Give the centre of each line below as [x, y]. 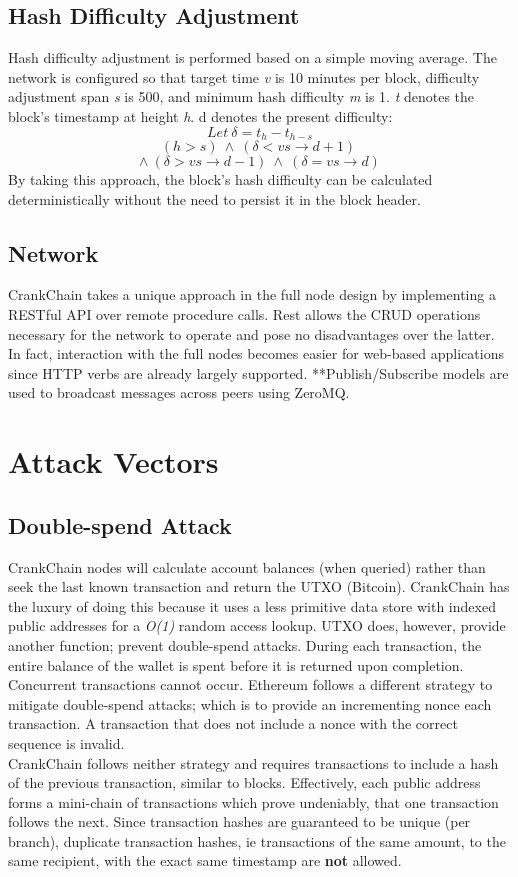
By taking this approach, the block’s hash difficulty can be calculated [220, 179]
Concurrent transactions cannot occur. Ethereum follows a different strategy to [250, 684]
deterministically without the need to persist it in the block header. [214, 198]
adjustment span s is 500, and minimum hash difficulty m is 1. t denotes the [241, 96]
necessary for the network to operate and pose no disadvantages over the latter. [251, 333]
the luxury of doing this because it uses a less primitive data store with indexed [252, 605]
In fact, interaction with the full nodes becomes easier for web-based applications [256, 353]
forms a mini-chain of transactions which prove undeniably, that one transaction [253, 801]
